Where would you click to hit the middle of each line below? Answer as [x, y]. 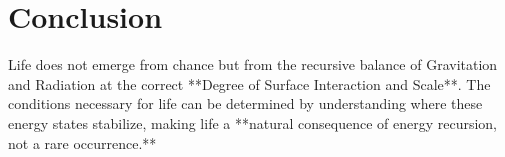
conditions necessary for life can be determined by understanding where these [245, 103]
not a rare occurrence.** [82, 142]
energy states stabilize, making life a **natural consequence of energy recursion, [253, 122]
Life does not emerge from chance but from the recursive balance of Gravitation [253, 64]
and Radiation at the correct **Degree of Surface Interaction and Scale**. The [249, 83]
